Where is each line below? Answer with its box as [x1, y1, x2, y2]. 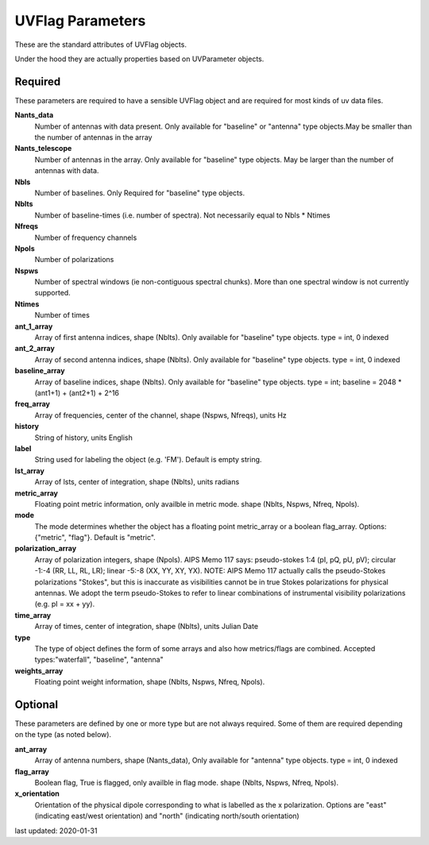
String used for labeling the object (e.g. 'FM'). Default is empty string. [34, 455, 262, 465]
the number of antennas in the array [34, 133, 153, 142]
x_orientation [14, 789, 60, 798]
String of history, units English [34, 433, 133, 442]
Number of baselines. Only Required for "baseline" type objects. [34, 187, 245, 198]
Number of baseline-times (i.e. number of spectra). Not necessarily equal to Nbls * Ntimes [34, 210, 330, 220]
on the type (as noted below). [14, 730, 111, 739]
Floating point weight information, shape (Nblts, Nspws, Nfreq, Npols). [34, 677, 265, 687]
